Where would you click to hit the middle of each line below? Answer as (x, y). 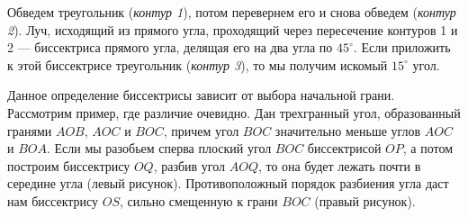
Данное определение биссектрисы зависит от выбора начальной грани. (201, 95)
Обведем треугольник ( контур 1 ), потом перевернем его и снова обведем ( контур (232, 12)
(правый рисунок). (365, 200)
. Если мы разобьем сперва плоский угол (159, 148)
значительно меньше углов (348, 130)
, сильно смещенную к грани (199, 200)
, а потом (428, 148)
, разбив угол (189, 165)
